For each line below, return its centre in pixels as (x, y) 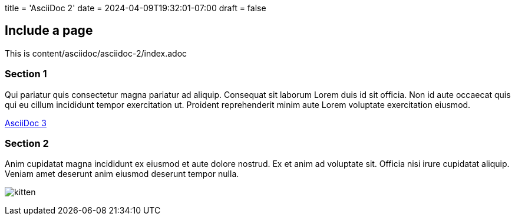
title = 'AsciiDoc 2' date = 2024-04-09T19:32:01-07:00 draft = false (136, 8)
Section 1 (26, 74)
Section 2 (27, 143)
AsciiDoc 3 (26, 123)
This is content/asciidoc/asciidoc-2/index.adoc (96, 53)
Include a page (49, 31)
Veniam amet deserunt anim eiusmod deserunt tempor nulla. (122, 174)
